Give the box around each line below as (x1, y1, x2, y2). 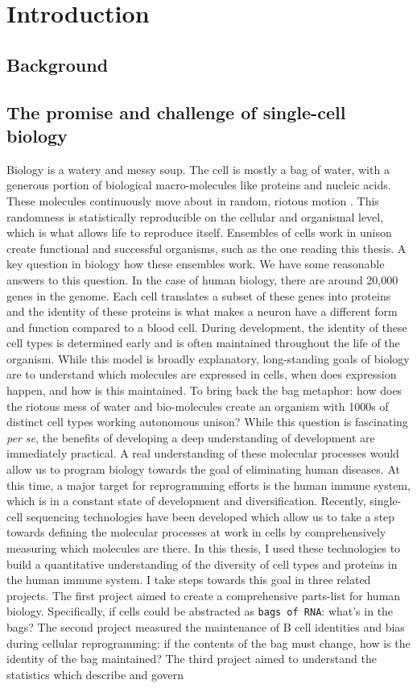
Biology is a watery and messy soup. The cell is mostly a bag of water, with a (6, 160, 390, 177)
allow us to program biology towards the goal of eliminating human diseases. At (6, 461, 400, 478)
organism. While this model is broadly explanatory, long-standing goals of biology (6, 350, 410, 367)
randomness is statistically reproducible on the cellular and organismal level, (6, 208, 384, 225)
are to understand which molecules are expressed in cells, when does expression (6, 366, 397, 383)
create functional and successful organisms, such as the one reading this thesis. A (6, 239, 407, 256)
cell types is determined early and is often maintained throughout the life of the (6, 334, 400, 351)
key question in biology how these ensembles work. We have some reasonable (6, 255, 385, 272)
